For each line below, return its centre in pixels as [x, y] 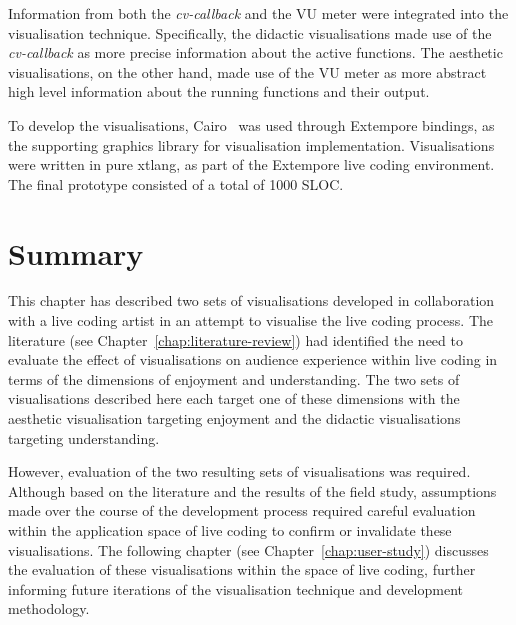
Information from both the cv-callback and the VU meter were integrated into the [258, 13]
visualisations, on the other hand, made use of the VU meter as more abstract [247, 71]
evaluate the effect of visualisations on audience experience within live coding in [253, 359]
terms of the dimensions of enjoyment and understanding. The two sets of [234, 378]
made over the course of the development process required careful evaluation [242, 510]
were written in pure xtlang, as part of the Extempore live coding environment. [251, 164]
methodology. [49, 608]
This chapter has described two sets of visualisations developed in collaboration [251, 300]
